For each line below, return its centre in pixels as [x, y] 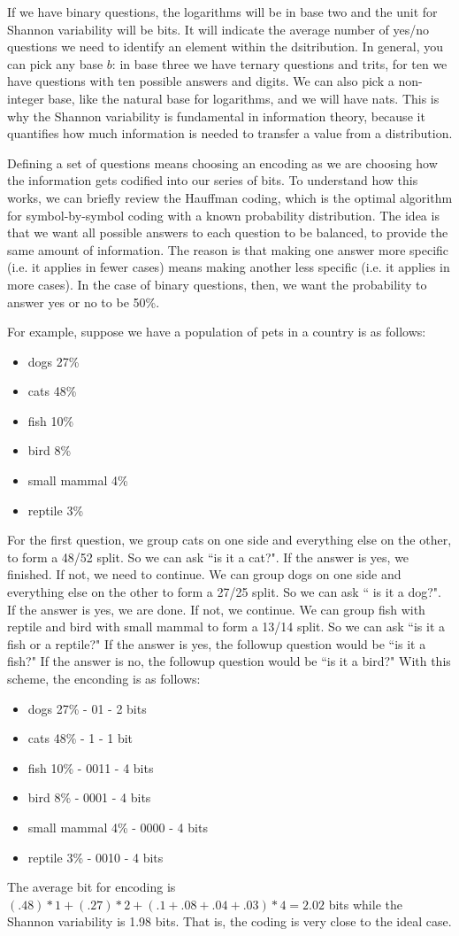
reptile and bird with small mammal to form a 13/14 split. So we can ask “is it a [226, 627]
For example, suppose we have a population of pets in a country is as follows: [217, 332]
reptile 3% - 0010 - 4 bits [96, 857]
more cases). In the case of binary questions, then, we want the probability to [217, 284]
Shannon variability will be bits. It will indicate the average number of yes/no [218, 29]
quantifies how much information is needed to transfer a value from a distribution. [230, 133]
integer [26, 98]
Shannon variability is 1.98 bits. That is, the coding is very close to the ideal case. [229, 921]
